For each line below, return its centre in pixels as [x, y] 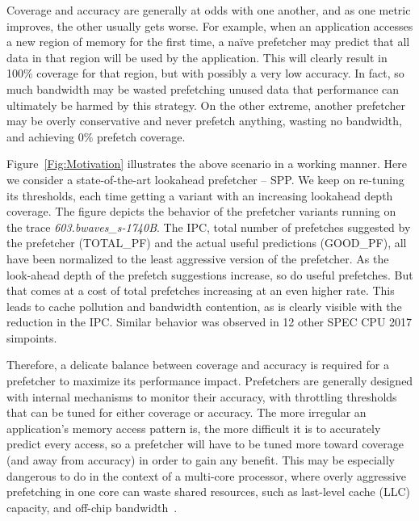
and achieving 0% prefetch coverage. [96, 136]
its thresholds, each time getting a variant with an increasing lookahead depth [200, 195]
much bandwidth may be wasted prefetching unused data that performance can [203, 88]
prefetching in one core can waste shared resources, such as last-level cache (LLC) [208, 492]
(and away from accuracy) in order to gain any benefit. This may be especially [201, 460]
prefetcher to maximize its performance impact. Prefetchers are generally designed [210, 381]
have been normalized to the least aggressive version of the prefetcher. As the [198, 258]
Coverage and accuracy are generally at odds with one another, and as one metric [209, 10]
